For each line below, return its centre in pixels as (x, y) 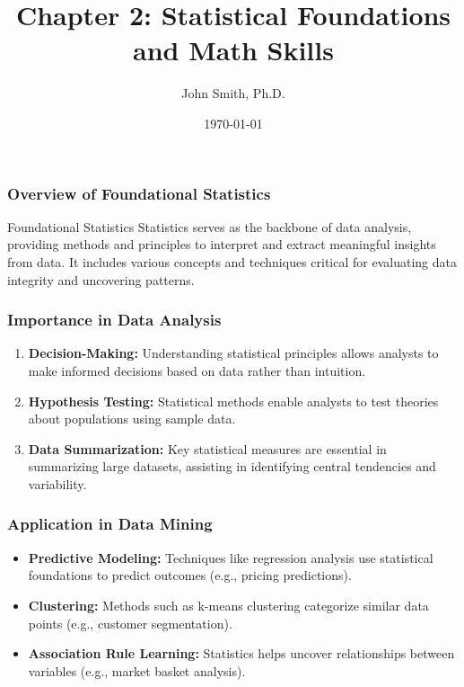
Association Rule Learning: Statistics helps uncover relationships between (241, 653)
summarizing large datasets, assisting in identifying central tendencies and (232, 466)
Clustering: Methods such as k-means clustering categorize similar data (228, 605)
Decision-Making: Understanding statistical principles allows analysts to (233, 353)
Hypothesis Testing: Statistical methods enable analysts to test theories (233, 401)
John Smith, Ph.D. (233, 93)
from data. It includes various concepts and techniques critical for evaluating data (232, 261)
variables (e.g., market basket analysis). (137, 670)
